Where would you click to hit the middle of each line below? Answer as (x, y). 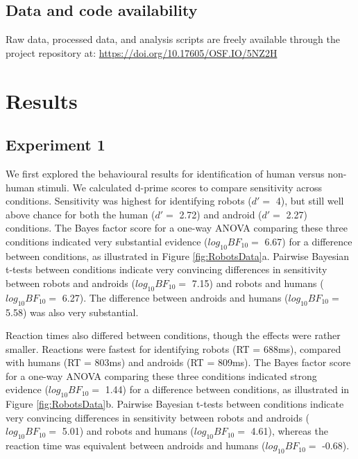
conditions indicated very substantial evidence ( (107, 241)
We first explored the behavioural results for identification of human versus (165, 173)
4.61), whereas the (289, 431)
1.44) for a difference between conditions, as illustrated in (227, 389)
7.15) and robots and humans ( (258, 283)
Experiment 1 (56, 145)
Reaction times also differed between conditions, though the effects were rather (173, 335)
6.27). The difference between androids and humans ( (175, 297)
